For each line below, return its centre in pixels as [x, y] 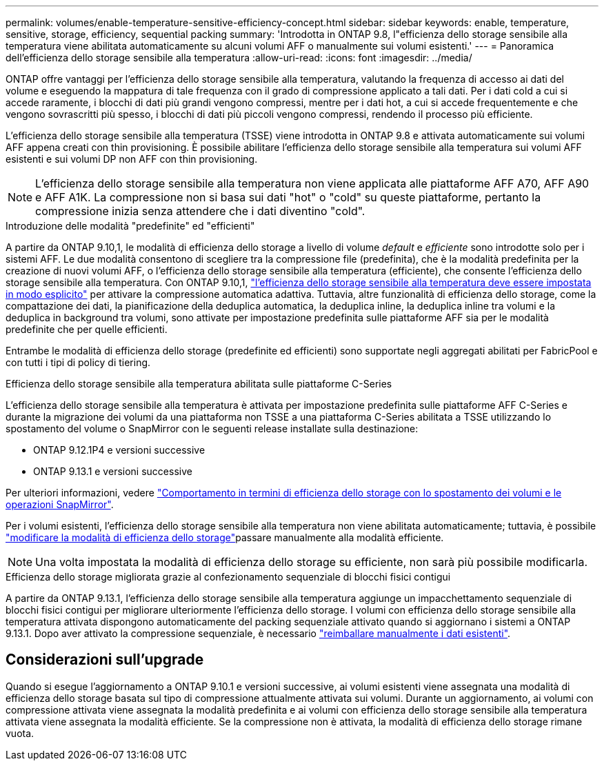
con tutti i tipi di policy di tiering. [78, 362]
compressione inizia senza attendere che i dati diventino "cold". [200, 211]
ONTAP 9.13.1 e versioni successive [113, 471]
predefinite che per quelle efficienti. [87, 329]
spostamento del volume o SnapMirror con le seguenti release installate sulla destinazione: [212, 429]
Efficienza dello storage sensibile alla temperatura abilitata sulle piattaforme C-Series [199, 384]
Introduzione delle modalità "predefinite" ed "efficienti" [130, 226]
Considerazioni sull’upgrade [105, 660]
